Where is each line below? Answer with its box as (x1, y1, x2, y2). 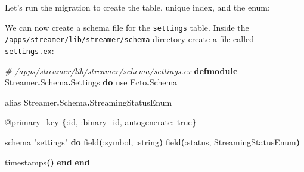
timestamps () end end (5, 155, 90, 168)
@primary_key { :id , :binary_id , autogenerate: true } (5, 116, 197, 128)
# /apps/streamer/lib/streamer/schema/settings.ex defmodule (5, 64, 238, 77)
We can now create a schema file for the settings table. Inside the (5, 21, 249, 33)
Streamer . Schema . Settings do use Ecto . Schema (5, 76, 178, 88)
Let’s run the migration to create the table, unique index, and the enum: (5, 1, 270, 13)
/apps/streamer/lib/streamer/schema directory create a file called (5, 33, 255, 45)
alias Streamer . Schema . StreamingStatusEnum (5, 95, 172, 108)
